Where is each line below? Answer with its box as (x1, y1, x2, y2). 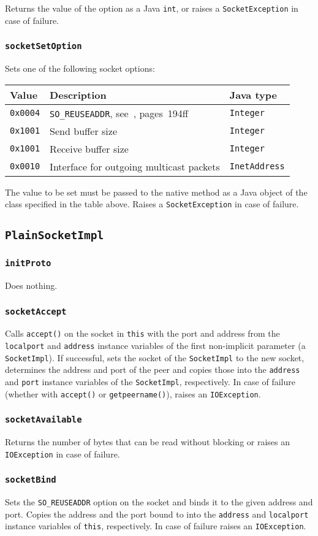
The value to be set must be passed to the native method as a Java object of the (5, 185, 308, 198)
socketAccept (5, 306, 67, 316)
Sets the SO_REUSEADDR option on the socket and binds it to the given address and (5, 496, 313, 508)
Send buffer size (50, 123, 118, 138)
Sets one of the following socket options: (5, 62, 155, 75)
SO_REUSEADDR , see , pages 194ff (50, 105, 189, 120)
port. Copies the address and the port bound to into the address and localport (5, 507, 309, 520)
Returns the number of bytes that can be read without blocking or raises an (5, 435, 290, 448)
